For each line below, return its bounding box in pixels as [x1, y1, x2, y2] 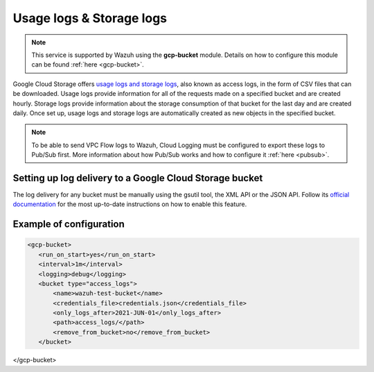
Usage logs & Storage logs [12, 10, 168, 26]
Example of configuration [12, 219, 125, 230]
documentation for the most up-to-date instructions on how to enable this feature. [12, 200, 247, 208]
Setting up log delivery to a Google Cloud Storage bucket [12, 172, 263, 184]
